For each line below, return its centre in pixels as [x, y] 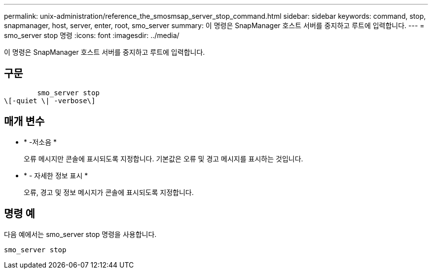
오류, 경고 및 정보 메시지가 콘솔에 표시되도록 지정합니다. [109, 192]
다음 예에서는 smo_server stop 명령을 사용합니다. [80, 234]
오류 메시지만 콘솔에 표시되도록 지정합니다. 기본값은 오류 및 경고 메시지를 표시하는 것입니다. [163, 158]
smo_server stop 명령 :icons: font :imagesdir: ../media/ [92, 35]
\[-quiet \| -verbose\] [50, 100]
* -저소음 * [40, 142]
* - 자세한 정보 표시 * [56, 175]
